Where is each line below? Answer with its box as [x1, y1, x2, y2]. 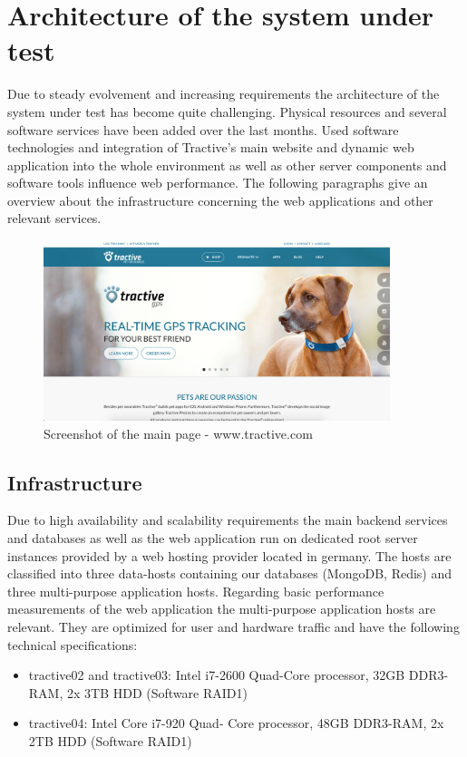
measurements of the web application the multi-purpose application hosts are [7, 599, 436, 618]
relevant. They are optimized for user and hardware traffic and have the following [7, 617, 460, 636]
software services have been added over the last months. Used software [7, 120, 399, 139]
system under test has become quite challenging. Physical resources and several [7, 102, 447, 121]
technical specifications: [7, 635, 138, 654]
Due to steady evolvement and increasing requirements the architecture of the [7, 84, 440, 103]
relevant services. [7, 209, 102, 228]
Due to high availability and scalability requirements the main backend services [7, 510, 448, 529]
